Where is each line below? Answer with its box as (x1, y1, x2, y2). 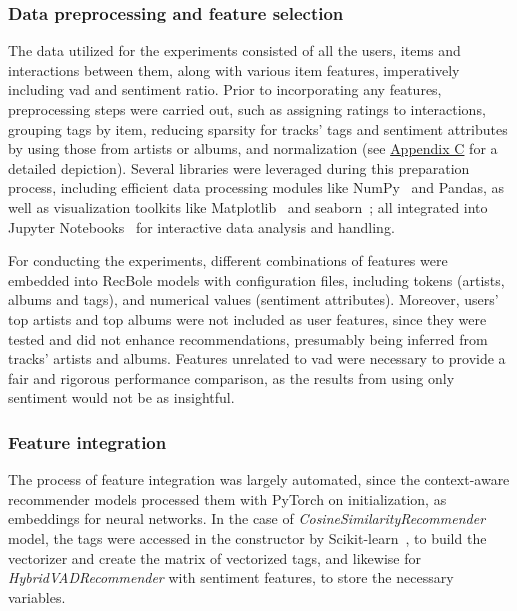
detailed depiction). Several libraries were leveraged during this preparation (8, 157, 470, 178)
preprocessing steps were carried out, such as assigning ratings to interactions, (8, 99, 486, 119)
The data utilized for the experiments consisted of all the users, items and (8, 40, 461, 61)
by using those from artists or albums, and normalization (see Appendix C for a (8, 138, 498, 159)
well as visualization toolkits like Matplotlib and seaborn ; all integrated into (8, 196, 488, 217)
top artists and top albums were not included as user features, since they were (8, 308, 487, 329)
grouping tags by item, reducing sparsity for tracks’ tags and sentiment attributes (8, 118, 508, 139)
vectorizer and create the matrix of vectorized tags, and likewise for (8, 547, 421, 568)
